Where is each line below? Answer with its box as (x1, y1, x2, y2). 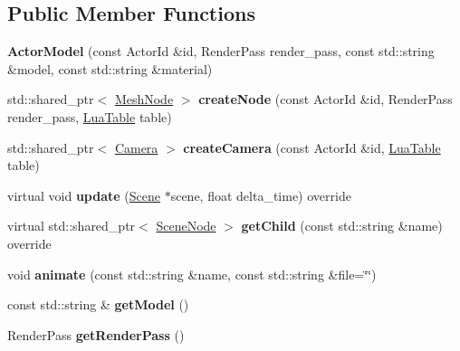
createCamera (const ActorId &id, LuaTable (183, 138, 441, 157)
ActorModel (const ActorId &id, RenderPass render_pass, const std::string (7, 42, 435, 61)
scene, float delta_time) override (170, 185, 351, 204)
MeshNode (114, 90, 174, 109)
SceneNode (156, 216, 216, 235)
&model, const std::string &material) (7, 59, 213, 78)
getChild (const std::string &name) (241, 216, 443, 235)
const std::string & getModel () (7, 295, 189, 314)
